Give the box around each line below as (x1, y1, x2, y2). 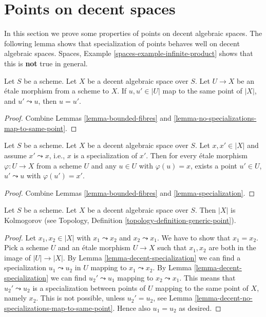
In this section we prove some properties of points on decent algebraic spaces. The (4, 28, 262, 39)
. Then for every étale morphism (146, 150, 248, 161)
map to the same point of (162, 85, 242, 96)
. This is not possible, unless (36, 292, 125, 303)
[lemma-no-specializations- (174, 113, 257, 123)
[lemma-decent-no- (195, 292, 253, 303)
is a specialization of (73, 150, 138, 161)
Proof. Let (4, 232, 36, 243)
